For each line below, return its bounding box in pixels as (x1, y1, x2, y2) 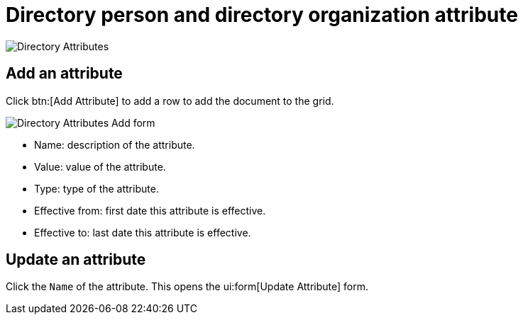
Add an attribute (6, 64, 123, 83)
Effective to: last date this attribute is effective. (34, 226, 251, 239)
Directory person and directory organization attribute (6, 3, 518, 27)
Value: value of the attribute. (34, 160, 166, 173)
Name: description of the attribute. (34, 138, 195, 151)
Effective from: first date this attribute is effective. (34, 204, 266, 217)
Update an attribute (6, 251, 146, 269)
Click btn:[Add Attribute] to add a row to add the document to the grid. (6, 94, 334, 107)
